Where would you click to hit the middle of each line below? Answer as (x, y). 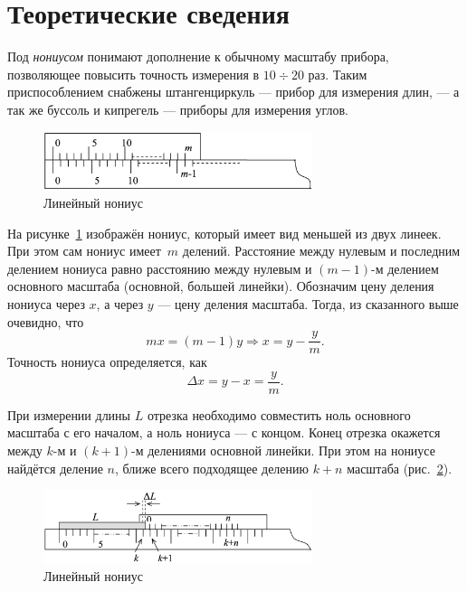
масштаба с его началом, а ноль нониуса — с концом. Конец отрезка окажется (224, 432)
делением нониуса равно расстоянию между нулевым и (160, 268)
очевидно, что (46, 321)
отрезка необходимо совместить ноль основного (279, 414)
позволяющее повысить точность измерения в (133, 74)
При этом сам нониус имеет (84, 251)
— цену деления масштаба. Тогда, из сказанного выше (308, 303)
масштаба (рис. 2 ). (400, 468)
